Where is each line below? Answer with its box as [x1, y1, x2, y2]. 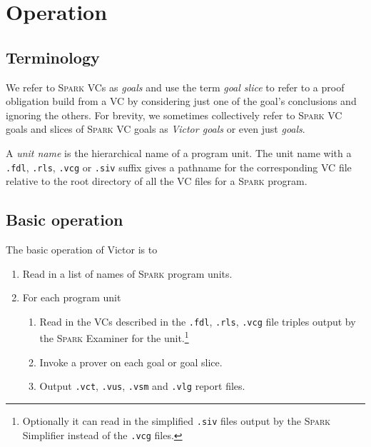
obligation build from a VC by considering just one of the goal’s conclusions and [6, 94, 357, 109]
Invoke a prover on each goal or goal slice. [39, 354, 223, 369]
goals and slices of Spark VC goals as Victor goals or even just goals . [6, 121, 305, 136]
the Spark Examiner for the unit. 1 [39, 328, 189, 346]
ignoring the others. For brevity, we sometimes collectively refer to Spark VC [6, 107, 342, 122]
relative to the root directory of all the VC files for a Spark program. [6, 174, 308, 189]
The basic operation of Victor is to [6, 242, 158, 256]
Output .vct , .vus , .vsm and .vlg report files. [39, 378, 245, 393]
